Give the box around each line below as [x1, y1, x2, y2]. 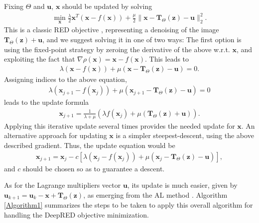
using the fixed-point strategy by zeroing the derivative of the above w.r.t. [4, 44, 230, 54]
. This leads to [145, 54, 189, 64]
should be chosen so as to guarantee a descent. [22, 163, 165, 173]
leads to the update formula [4, 97, 89, 107]
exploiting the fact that [4, 54, 75, 64]
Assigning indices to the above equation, [4, 74, 127, 84]
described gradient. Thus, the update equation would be [4, 140, 175, 150]
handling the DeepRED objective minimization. [4, 209, 149, 220]
